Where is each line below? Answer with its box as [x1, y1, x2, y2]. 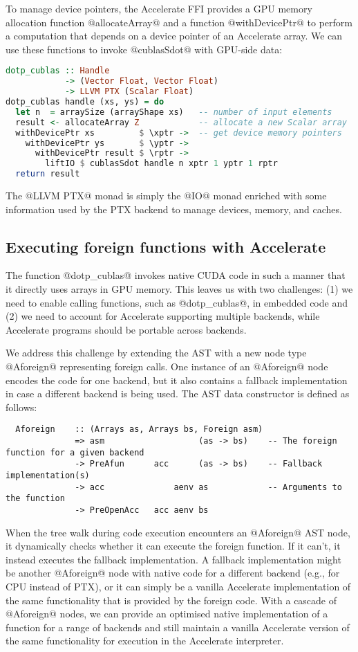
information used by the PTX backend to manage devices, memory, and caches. [6, 201, 342, 216]
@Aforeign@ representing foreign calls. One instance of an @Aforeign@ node [6, 359, 328, 373]
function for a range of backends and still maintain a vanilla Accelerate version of [6, 619, 350, 634]
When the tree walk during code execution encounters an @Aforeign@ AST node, [6, 525, 350, 539]
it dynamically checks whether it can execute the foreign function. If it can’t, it [6, 538, 341, 553]
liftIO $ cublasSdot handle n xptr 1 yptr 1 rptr [45, 159, 278, 169]
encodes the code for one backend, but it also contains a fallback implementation [6, 372, 348, 387]
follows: [6, 399, 37, 414]
